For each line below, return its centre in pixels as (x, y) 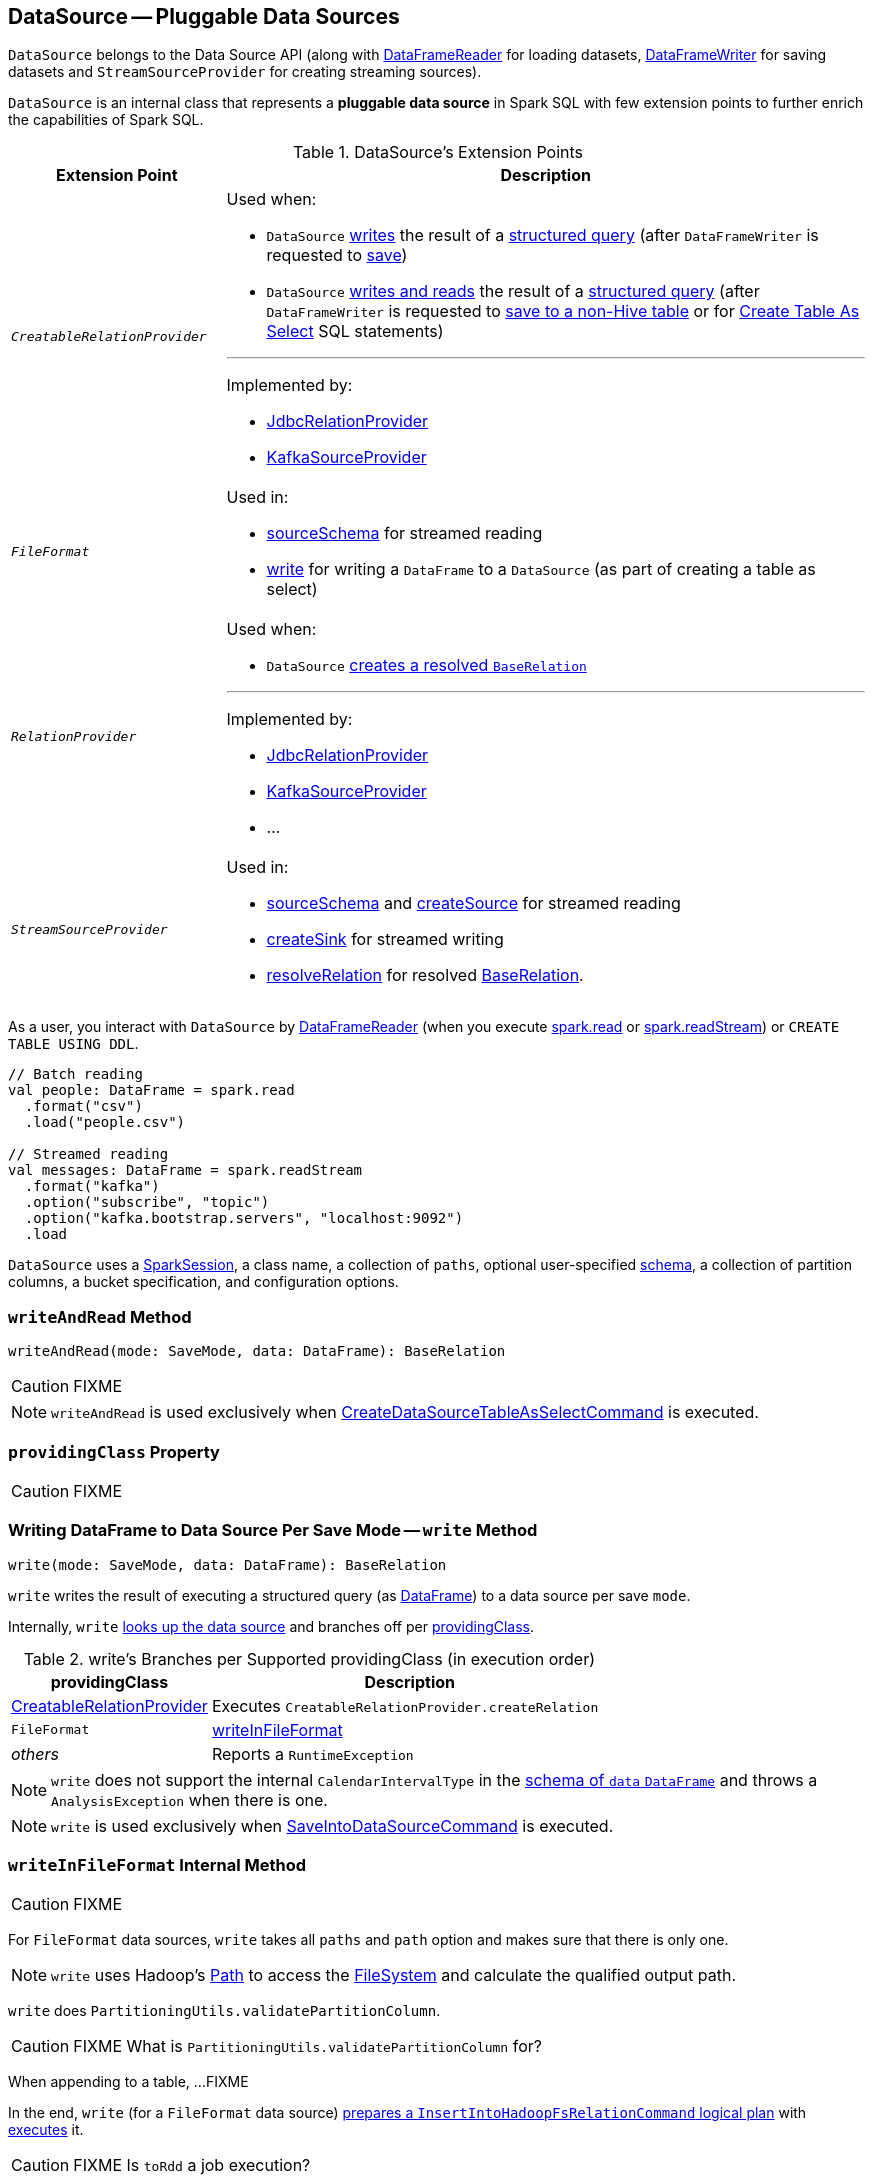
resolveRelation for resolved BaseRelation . (425, 975)
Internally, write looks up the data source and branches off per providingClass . (271, 1626)
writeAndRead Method (100, 1316)
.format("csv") (83, 1106)
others (35, 1753)
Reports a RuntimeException (312, 1753)
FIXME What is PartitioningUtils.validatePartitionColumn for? (307, 2046)
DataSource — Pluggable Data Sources (204, 16)
